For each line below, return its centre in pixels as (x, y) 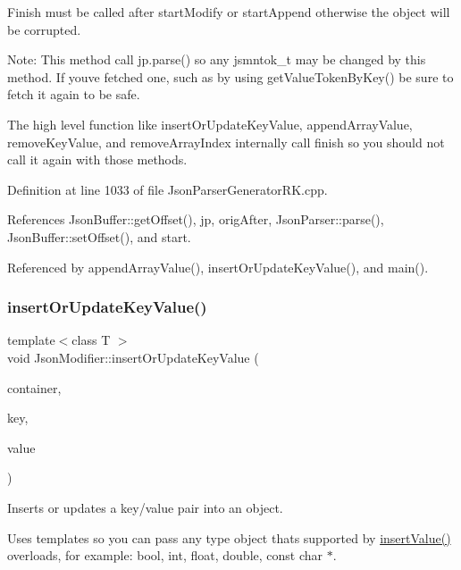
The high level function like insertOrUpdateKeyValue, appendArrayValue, (210, 124)
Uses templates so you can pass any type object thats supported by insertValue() (229, 537)
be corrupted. (44, 29)
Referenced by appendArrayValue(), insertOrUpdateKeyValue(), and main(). (218, 267)
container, (34, 387)
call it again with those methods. (97, 159)
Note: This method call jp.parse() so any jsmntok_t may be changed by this (217, 59)
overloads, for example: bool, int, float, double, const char (165, 555)
